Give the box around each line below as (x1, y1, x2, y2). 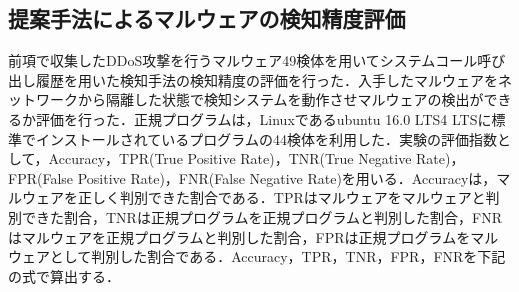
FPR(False (8, 167, 74, 188)
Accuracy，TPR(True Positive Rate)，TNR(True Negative (48, 148, 412, 169)
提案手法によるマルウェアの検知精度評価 (8, 3, 406, 34)
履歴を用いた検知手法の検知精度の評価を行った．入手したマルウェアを (35, 69, 498, 90)
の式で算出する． (8, 265, 120, 286)
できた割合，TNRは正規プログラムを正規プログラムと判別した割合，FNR (21, 206, 503, 227)
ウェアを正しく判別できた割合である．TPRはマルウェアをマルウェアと (21, 187, 486, 208)
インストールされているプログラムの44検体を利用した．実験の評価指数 (35, 128, 497, 149)
